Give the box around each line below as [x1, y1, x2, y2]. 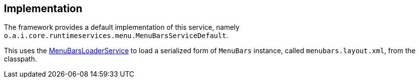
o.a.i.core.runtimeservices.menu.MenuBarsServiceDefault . [4, 31, 229, 40]
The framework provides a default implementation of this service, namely [4, 23, 240, 32]
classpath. [4, 55, 37, 63]
